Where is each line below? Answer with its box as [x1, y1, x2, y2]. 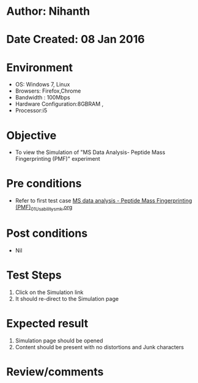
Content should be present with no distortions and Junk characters [15, 343, 185, 350]
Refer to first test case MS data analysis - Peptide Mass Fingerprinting [15, 197, 193, 204]
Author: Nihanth [6, 4, 90, 18]
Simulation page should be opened [15, 336, 103, 344]
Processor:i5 [15, 107, 48, 114]
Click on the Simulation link [15, 288, 84, 296]
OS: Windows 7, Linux [15, 81, 70, 88]
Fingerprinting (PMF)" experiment [15, 155, 101, 163]
